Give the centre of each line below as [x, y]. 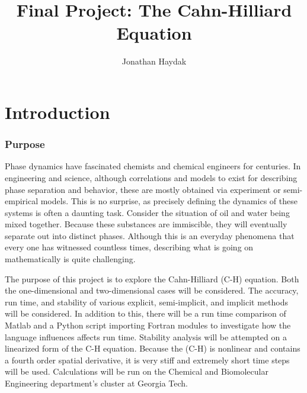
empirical [22, 201]
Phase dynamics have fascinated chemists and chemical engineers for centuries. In [153, 166]
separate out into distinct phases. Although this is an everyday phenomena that [150, 235]
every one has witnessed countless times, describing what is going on [129, 247]
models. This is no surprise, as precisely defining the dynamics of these [169, 201]
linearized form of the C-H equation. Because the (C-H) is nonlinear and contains [153, 348]
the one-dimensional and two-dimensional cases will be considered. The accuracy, [152, 290]
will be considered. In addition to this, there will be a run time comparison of [145, 313]
